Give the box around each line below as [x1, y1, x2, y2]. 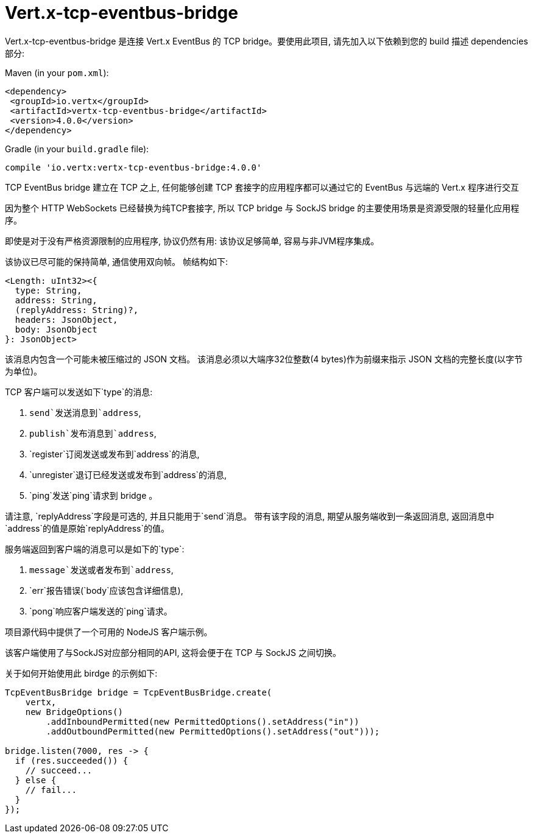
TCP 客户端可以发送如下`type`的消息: [5, 386, 153, 397]
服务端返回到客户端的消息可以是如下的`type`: [5, 543, 185, 554]
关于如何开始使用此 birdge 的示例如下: [5, 667, 158, 678]
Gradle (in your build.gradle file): [5, 143, 149, 154]
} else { [15, 775, 57, 785]
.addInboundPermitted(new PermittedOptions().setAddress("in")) [46, 716, 359, 727]
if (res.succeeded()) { [15, 755, 129, 766]
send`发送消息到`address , [29, 407, 141, 418]
